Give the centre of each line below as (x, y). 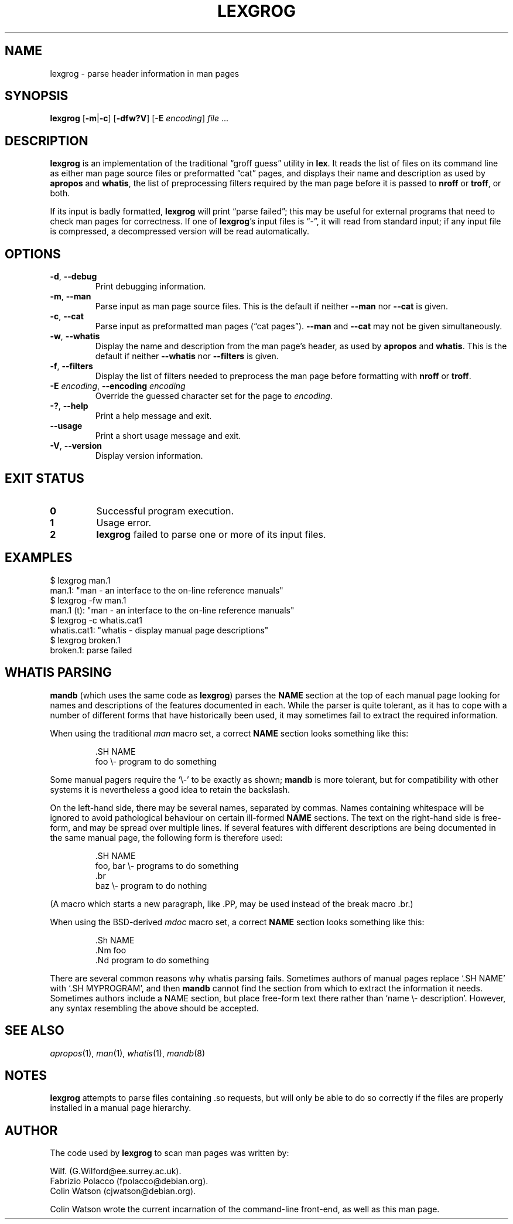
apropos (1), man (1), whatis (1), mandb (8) (128, 1053)
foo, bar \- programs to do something (167, 865)
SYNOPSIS (37, 96)
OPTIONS (33, 254)
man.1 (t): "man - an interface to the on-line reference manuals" (172, 610)
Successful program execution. (165, 511)
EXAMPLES (39, 558)
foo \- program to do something (156, 761)
